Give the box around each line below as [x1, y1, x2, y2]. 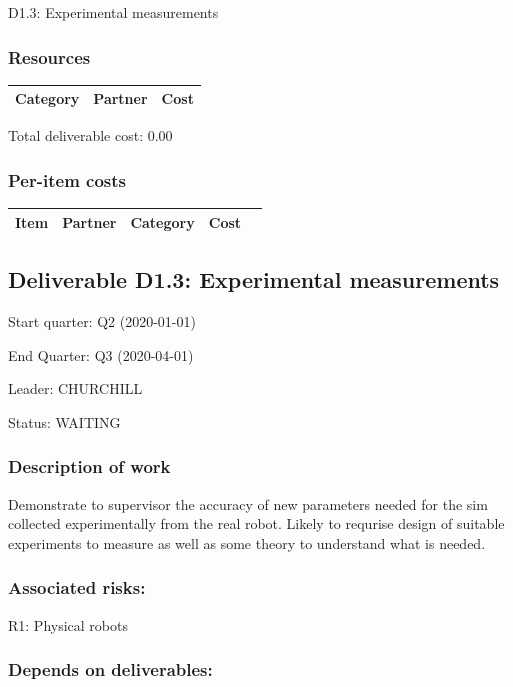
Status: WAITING [8, 411, 121, 432]
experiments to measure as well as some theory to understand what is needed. [8, 532, 486, 553]
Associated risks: [8, 575, 146, 600]
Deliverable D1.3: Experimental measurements [8, 264, 500, 295]
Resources [8, 44, 91, 69]
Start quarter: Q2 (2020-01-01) [8, 311, 196, 332]
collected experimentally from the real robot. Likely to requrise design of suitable [8, 513, 505, 534]
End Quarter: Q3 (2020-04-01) [8, 344, 194, 365]
